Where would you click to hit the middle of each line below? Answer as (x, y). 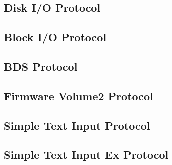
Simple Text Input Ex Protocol (86, 155)
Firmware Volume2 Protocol (79, 96)
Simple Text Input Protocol (77, 125)
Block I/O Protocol (55, 37)
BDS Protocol (41, 66)
